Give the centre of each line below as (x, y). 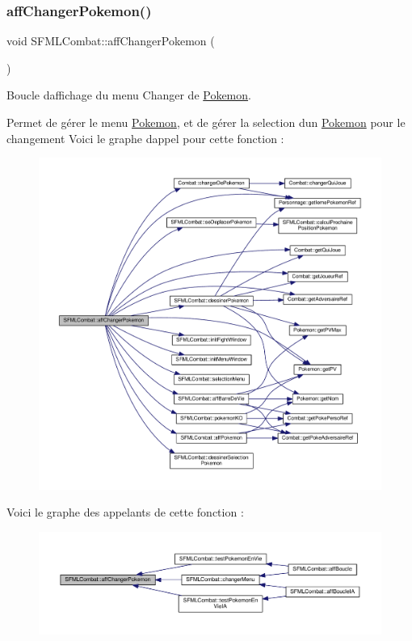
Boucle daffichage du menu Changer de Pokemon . (129, 95)
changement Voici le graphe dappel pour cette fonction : (145, 138)
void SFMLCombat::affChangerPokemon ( (111, 41)
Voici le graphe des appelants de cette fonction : (125, 512)
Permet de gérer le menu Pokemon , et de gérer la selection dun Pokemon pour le (206, 122)
